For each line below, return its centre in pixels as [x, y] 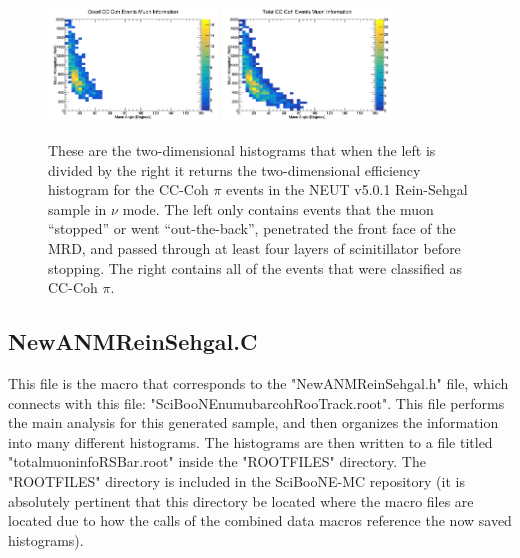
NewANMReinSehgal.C [133, 341]
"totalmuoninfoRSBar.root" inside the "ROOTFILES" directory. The [217, 461]
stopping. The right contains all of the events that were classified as [255, 267]
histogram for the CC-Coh [128, 189]
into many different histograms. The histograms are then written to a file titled [250, 441]
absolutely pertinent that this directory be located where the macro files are [241, 500]
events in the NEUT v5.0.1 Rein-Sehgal [347, 189]
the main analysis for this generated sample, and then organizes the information [253, 422]
